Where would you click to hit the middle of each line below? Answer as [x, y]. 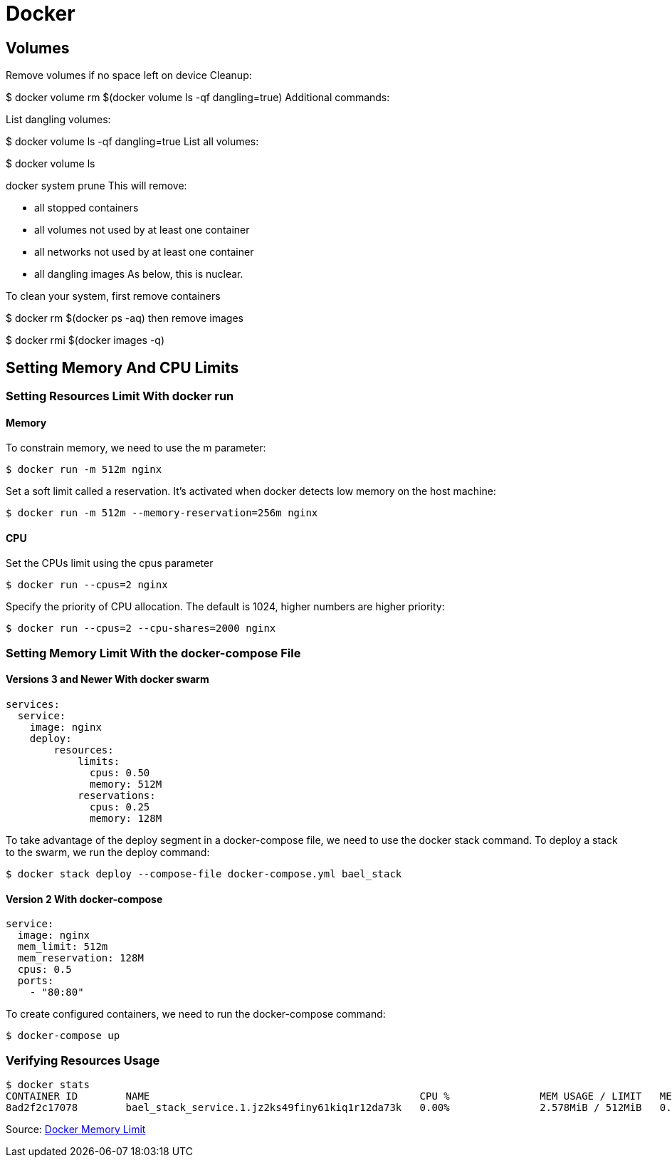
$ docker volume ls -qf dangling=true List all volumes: [132, 142]
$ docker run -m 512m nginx [84, 470]
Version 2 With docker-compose [84, 899]
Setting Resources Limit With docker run [120, 396]
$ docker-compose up [63, 1036]
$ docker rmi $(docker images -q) [85, 340]
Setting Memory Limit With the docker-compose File [153, 653]
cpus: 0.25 [120, 807]
